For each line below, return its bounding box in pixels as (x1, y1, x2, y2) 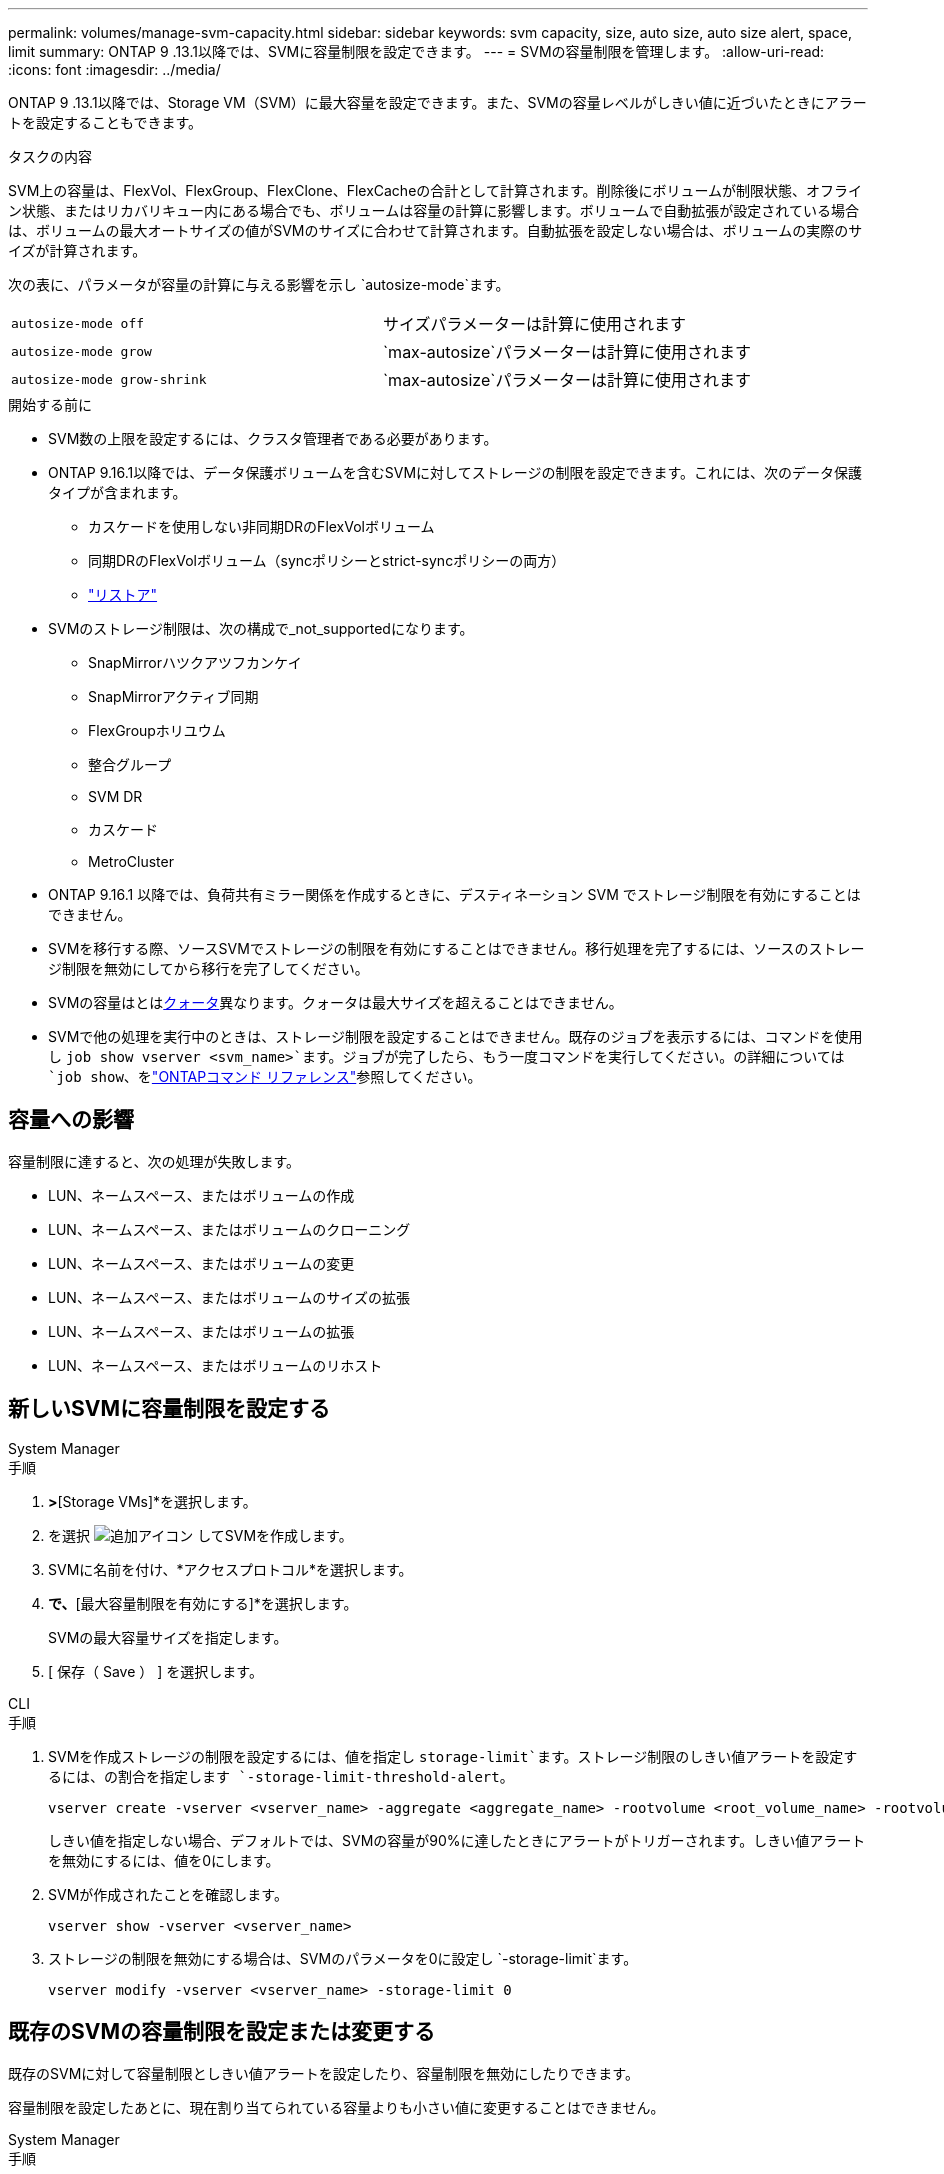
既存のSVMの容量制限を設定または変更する (8, 2019, 435, 2045)
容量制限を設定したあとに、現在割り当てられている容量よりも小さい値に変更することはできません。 (8, 2098, 665, 2116)
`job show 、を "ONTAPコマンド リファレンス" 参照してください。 (48, 1068, 482, 1085)
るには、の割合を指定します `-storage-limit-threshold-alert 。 (48, 1767, 514, 1785)
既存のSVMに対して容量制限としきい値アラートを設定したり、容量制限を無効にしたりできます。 (8, 2064, 639, 2082)
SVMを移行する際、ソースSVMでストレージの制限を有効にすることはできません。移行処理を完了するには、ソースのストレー (48, 940, 865, 957)
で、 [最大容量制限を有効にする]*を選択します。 (48, 1594, 358, 1612)
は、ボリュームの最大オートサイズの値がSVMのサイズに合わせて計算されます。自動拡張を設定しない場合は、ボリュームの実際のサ (8, 222, 863, 239)
